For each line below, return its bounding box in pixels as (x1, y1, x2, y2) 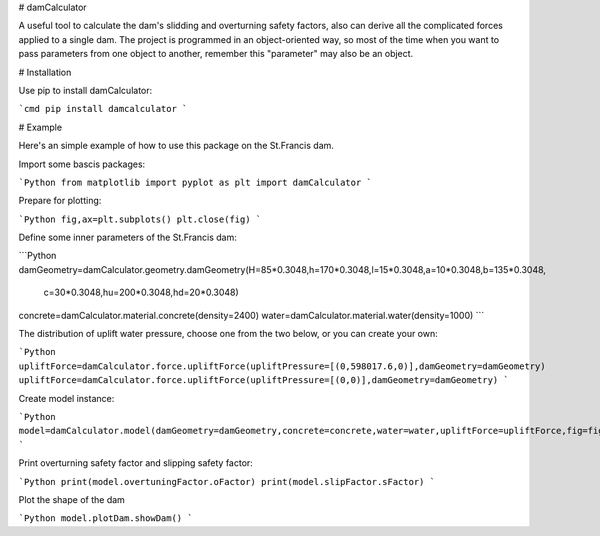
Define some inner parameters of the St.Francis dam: (18, 231, 237, 244)
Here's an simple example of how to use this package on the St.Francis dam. (18, 140, 335, 152)
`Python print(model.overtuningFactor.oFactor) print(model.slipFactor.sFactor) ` (18, 476, 435, 487)
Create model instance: (18, 392, 115, 404)
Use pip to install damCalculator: (18, 84, 153, 96)
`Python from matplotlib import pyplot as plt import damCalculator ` (18, 176, 372, 188)
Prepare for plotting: (18, 195, 102, 207)
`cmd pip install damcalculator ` (18, 103, 188, 115)
